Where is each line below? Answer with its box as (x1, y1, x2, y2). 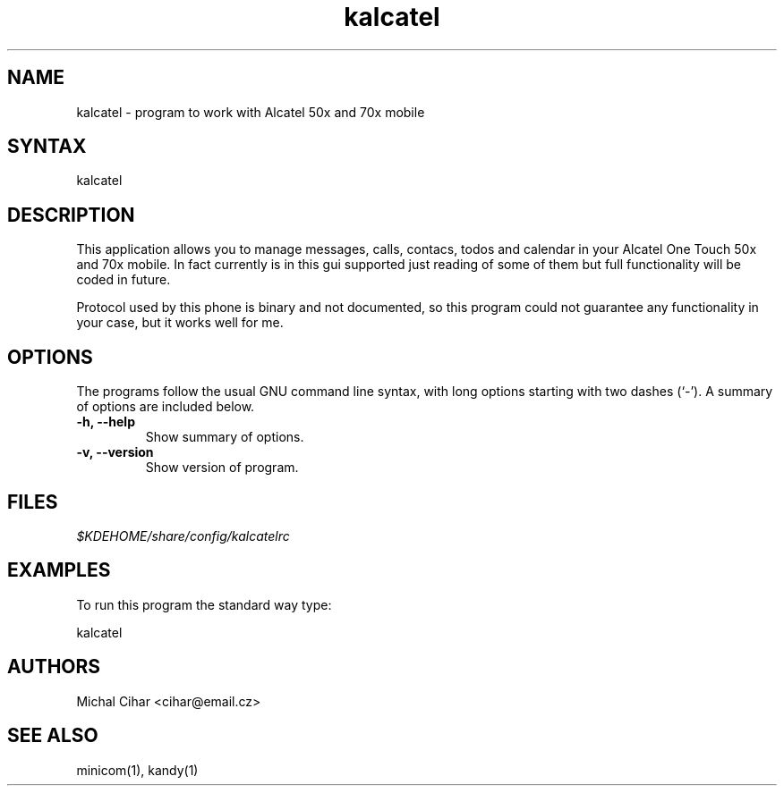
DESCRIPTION (7, 203, 135, 226)
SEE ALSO (7, 724, 98, 747)
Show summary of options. (145, 429, 304, 445)
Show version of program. (145, 460, 299, 476)
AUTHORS (7, 655, 101, 679)
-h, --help (76, 414, 135, 430)
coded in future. (76, 272, 171, 288)
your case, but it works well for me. (76, 315, 284, 331)
